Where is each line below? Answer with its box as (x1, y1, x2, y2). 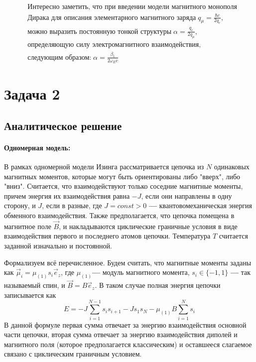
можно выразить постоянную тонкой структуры (27, 28, 172, 35)
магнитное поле (4, 221, 51, 231)
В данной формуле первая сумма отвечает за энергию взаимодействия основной (4, 319, 247, 330)
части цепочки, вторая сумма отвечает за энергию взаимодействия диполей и (4, 329, 238, 340)
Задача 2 (4, 84, 60, 104)
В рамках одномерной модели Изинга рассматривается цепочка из (4, 161, 204, 171)
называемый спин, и (4, 280, 65, 290)
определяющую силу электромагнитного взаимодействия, (27, 41, 201, 49)
